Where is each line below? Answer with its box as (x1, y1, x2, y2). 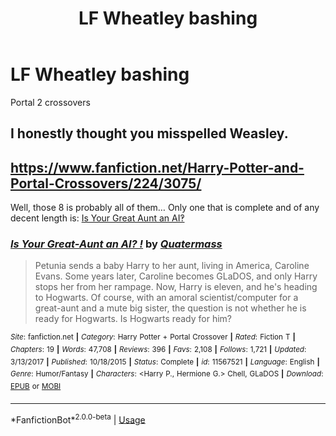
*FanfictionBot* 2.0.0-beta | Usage (10, 412, 146, 426)
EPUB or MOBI (10, 382, 62, 392)
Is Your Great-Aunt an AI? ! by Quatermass (10, 237, 223, 251)
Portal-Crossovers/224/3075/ (10, 175, 202, 192)
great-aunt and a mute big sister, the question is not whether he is (34, 302, 307, 314)
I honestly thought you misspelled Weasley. (10, 125, 289, 142)
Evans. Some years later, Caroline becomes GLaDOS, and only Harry (34, 270, 318, 282)
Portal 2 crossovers (10, 96, 91, 108)
